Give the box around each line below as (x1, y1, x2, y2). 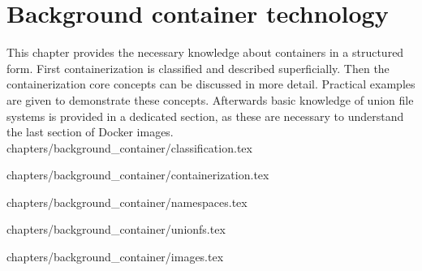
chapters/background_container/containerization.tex (6, 166, 269, 183)
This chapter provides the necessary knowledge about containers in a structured (6, 44, 404, 61)
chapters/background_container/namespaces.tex (6, 193, 248, 210)
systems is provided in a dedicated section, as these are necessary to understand (6, 107, 404, 124)
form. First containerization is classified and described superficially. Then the (6, 59, 390, 76)
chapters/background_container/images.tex (6, 248, 224, 265)
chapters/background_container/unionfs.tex (6, 221, 226, 238)
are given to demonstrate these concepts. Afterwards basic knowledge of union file (6, 91, 414, 108)
